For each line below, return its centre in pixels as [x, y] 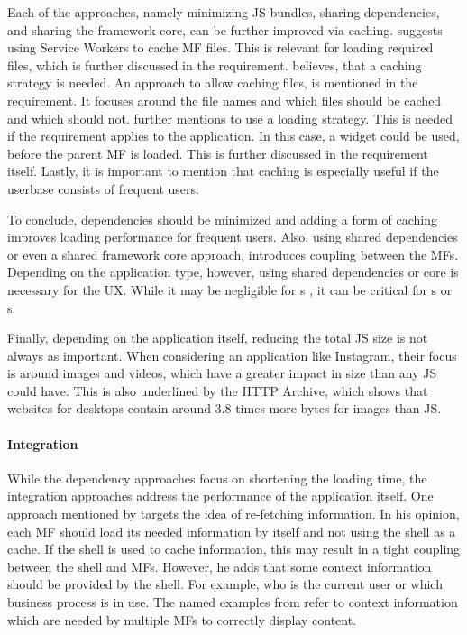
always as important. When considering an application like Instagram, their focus [232, 355]
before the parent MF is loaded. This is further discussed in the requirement [218, 153]
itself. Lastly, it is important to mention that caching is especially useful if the [223, 171]
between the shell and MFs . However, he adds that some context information [220, 566]
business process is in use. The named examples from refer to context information [233, 602]
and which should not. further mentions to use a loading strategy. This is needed [230, 118]
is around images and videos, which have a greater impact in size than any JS [222, 373]
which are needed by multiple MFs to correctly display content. [182, 619]
